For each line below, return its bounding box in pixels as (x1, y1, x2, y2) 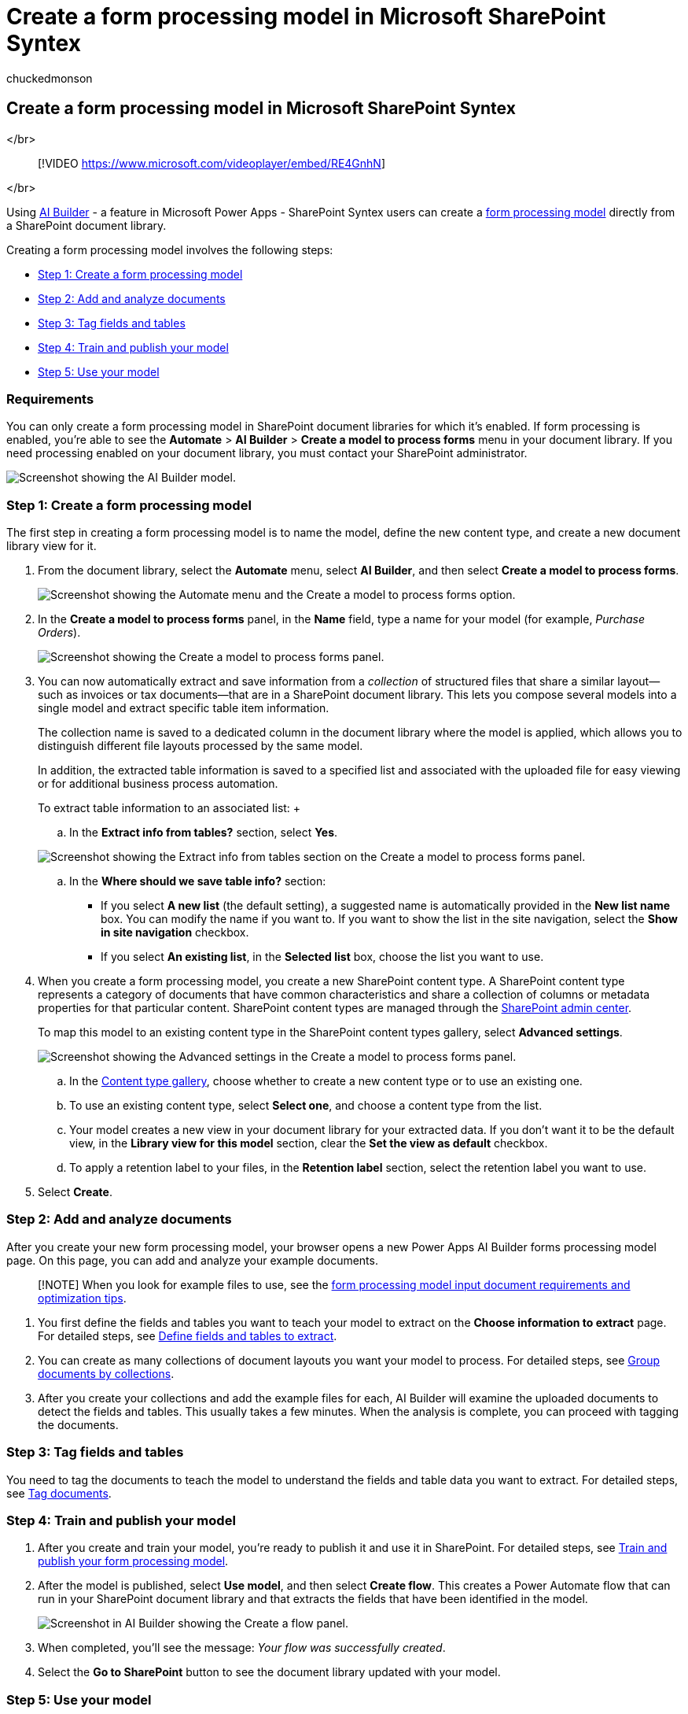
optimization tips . (38, 1291, 127, 1305)
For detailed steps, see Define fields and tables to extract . (38, 1328, 337, 1343)
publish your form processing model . (38, 1554, 229, 1568)
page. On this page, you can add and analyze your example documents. (6, 1253, 378, 1267)
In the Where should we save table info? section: (69, 874, 326, 888)
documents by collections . (38, 1366, 175, 1380)
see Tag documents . (6, 1486, 112, 1500)
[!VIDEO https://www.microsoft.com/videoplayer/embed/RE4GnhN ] (38, 156, 386, 170)
